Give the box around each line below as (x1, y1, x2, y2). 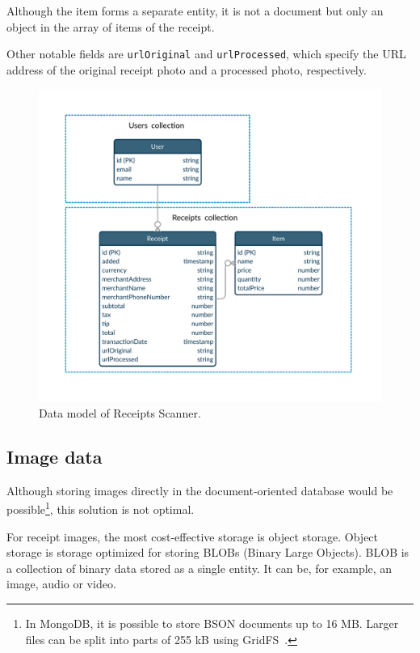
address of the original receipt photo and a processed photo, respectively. (6, 61, 367, 78)
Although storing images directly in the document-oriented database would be (6, 481, 393, 498)
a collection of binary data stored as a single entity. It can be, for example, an (6, 559, 393, 576)
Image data (6, 443, 103, 469)
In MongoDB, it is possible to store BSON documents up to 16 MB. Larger (25, 614, 399, 631)
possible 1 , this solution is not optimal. (6, 498, 195, 517)
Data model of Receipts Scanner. (39, 404, 201, 421)
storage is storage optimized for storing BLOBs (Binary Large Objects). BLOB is (6, 544, 409, 561)
